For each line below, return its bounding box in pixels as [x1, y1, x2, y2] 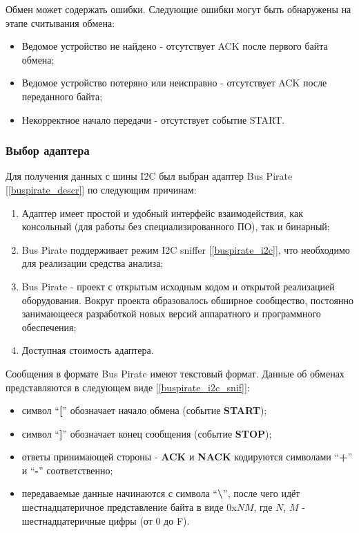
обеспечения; [21, 319, 77, 334]
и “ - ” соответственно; [21, 462, 113, 477]
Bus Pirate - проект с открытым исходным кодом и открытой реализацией [21, 279, 335, 293]
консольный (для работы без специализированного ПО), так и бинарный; [21, 219, 330, 234]
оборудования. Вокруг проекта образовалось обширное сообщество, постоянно [21, 292, 353, 307]
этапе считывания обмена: [6, 15, 115, 30]
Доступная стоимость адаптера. [21, 343, 154, 357]
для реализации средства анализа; [21, 256, 164, 270]
